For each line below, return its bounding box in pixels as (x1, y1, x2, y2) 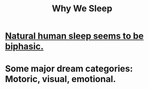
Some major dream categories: (5, 63, 133, 74)
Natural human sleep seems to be (5, 30, 144, 42)
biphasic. (5, 41, 44, 52)
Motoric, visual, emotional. (5, 74, 116, 85)
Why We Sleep (52, 3, 112, 14)
